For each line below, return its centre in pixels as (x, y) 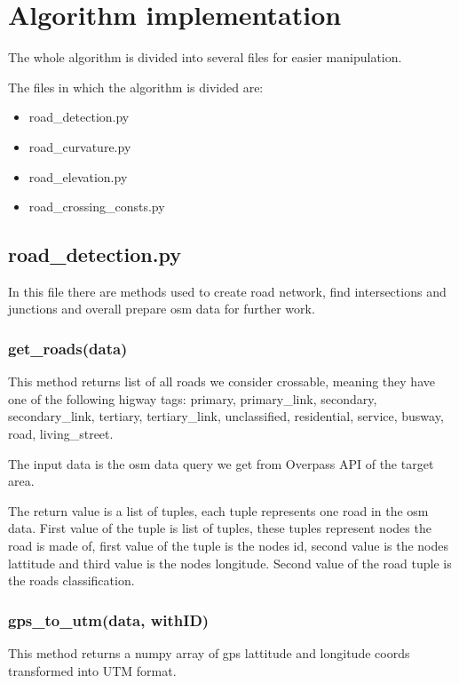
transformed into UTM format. (92, 670)
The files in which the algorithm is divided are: (136, 87)
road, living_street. (61, 434)
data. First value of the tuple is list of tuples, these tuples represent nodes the (220, 528)
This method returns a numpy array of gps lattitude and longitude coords (209, 653)
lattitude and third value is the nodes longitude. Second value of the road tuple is (230, 563)
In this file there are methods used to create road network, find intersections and (227, 291)
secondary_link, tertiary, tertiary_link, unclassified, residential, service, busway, (226, 416)
